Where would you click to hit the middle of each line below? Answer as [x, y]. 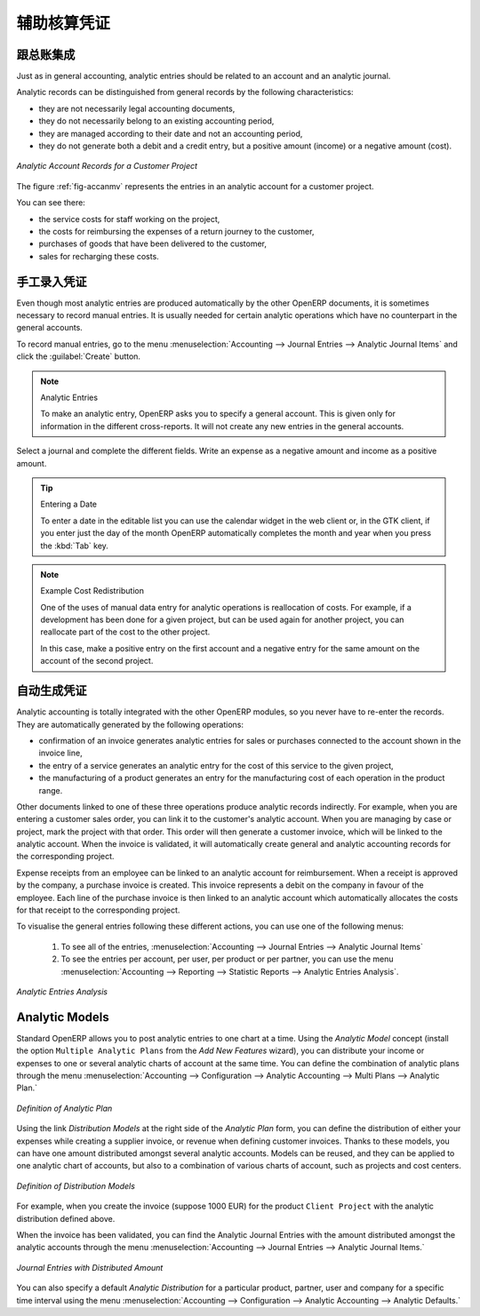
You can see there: [51, 203]
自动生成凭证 [52, 691]
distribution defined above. [66, 1218]
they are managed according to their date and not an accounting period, [171, 133]
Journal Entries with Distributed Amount [90, 1267]
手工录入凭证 [52, 281]
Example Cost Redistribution [92, 591]
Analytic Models [63, 1017]
